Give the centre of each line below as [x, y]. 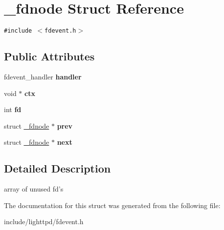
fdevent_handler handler [43, 76]
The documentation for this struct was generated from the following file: [112, 205]
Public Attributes [49, 56]
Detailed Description [57, 168]
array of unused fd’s [34, 189]
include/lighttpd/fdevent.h [44, 221]
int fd [13, 109]
